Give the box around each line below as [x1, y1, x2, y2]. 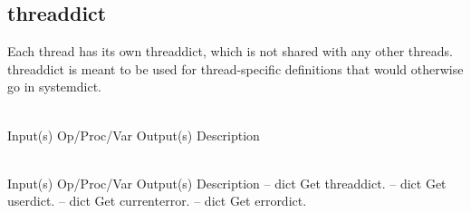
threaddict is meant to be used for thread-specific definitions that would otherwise [7, 59, 464, 78]
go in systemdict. [7, 77, 101, 96]
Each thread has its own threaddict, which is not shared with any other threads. [7, 42, 453, 61]
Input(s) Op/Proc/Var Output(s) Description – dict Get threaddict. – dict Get [7, 173, 447, 192]
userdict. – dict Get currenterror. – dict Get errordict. [7, 191, 307, 210]
